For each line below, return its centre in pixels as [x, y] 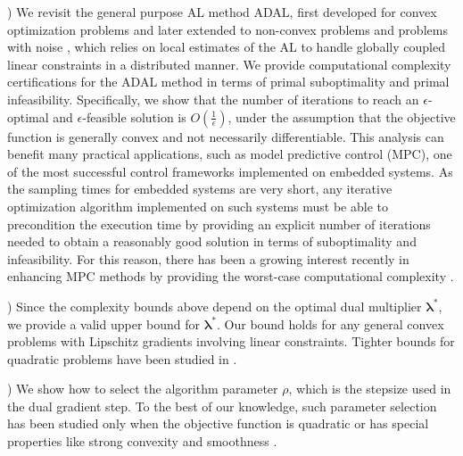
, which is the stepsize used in [370, 389]
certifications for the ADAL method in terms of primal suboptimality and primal [228, 82]
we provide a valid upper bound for [103, 323]
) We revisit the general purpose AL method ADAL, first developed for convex [222, 12]
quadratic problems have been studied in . [122, 358]
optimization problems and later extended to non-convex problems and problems [227, 29]
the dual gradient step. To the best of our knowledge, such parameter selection [222, 406]
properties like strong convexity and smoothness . [142, 441]
